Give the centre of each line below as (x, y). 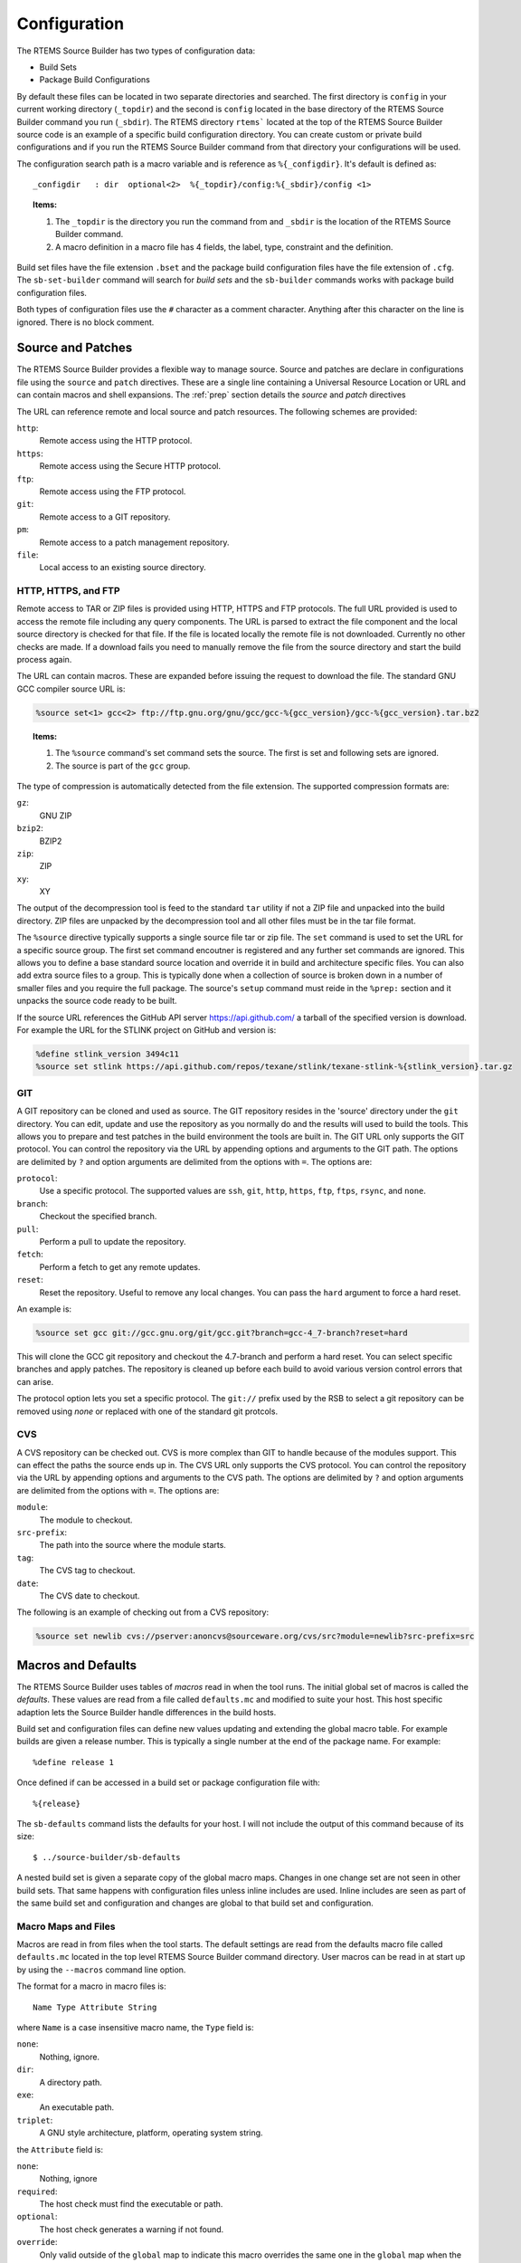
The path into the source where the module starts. (133, 1545)
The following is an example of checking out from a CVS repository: (143, 1612)
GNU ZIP (56, 816)
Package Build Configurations (95, 80)
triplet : (35, 2120)
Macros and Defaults (77, 1665)
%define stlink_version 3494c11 (108, 1054)
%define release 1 (74, 1762)
